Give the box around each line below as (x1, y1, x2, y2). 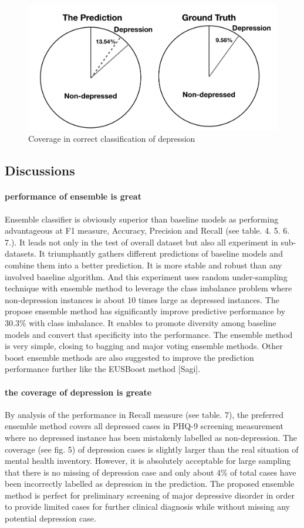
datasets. (5, 247, 36, 260)
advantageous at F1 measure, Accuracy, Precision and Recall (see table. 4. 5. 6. (5, 224, 290, 237)
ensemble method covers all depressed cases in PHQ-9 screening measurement (5, 420, 283, 432)
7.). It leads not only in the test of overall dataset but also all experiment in (5, 235, 278, 248)
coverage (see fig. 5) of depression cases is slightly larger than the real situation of (5, 443, 299, 455)
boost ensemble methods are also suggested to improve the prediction (5, 351, 254, 363)
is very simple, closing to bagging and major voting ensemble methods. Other (5, 340, 283, 352)
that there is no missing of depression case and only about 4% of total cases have (5, 466, 296, 478)
